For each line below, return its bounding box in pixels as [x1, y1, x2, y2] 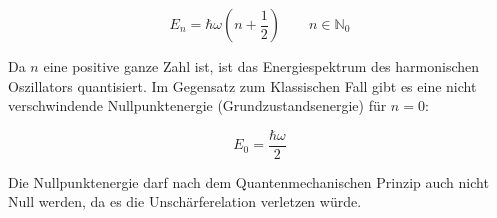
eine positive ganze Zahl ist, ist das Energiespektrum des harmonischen [43, 56, 480, 76]
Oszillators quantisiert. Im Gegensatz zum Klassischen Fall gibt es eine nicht [8, 75, 477, 96]
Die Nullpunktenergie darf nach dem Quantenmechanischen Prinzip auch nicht [8, 171, 489, 192]
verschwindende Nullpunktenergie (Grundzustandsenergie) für [8, 95, 387, 116]
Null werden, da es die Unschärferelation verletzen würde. [8, 191, 362, 212]
